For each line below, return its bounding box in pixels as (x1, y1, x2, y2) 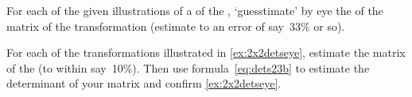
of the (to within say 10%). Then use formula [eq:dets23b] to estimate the (6, 59, 370, 76)
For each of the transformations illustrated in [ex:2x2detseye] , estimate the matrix (6, 44, 406, 61)
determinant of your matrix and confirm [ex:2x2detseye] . (6, 75, 282, 91)
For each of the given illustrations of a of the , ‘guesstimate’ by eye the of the (6, 2, 383, 18)
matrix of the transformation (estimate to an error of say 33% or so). (6, 17, 345, 34)
